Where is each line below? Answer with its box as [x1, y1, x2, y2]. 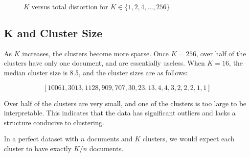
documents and [87, 134, 133, 144]
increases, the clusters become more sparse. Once [22, 48, 169, 58]
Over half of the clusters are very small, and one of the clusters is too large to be [4, 98, 247, 108]
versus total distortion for [31, 1, 108, 11]
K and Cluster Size [4, 25, 103, 40]
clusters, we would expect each [142, 134, 234, 144]
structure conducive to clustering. [4, 117, 104, 127]
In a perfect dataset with [4, 134, 79, 144]
